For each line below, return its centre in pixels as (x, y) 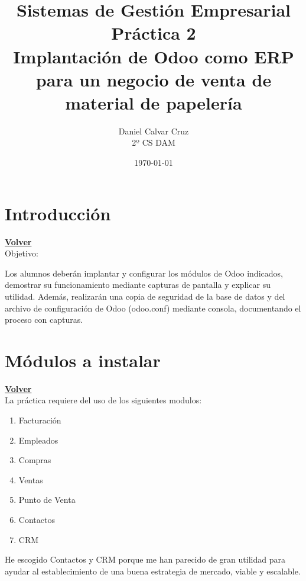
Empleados (38, 440)
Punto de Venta (47, 500)
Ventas (31, 479)
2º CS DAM (154, 142)
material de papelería (154, 102)
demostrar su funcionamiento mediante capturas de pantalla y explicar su (138, 285)
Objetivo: (22, 253)
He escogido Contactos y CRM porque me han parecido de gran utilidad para (145, 559)
